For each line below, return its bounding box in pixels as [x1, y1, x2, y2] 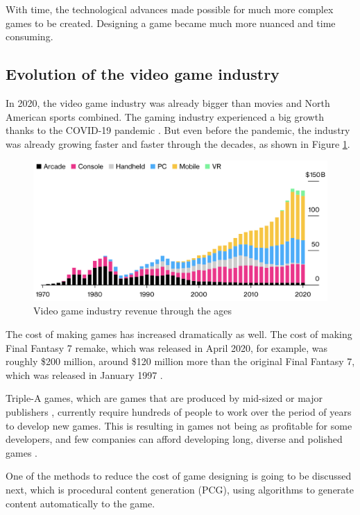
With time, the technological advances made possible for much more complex [6, 2, 334, 16]
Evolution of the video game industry [6, 63, 280, 85]
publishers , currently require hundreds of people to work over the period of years [6, 404, 352, 419]
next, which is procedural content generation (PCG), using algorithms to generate [6, 482, 354, 496]
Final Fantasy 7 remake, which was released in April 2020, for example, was [6, 340, 327, 355]
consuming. [6, 29, 53, 44]
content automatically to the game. [6, 496, 155, 510]
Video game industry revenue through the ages [33, 303, 232, 318]
